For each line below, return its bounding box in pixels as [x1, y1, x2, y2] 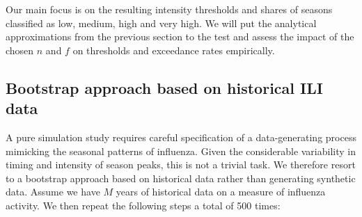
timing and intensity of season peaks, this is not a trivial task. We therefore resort [6, 157, 356, 172]
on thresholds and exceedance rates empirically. [72, 42, 275, 57]
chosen [6, 42, 34, 57]
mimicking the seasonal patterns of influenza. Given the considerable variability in [6, 143, 356, 158]
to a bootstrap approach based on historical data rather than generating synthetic [6, 170, 356, 185]
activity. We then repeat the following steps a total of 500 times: [6, 198, 281, 212]
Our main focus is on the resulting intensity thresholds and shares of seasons [6, 2, 333, 16]
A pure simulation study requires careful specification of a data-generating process [6, 129, 356, 144]
